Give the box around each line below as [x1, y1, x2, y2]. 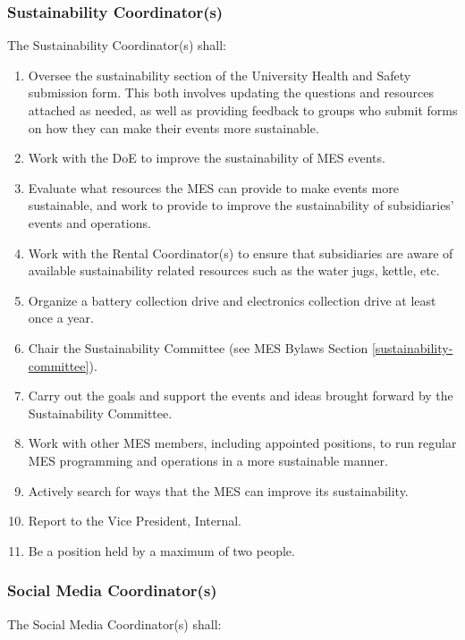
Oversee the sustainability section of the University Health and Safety [28, 65, 411, 84]
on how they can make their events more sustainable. [28, 118, 319, 137]
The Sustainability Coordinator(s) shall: [7, 36, 226, 55]
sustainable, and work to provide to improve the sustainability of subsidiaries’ [28, 196, 454, 215]
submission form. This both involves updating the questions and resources [28, 83, 434, 102]
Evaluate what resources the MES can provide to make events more [28, 178, 399, 197]
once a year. [28, 308, 94, 327]
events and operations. [28, 213, 151, 232]
